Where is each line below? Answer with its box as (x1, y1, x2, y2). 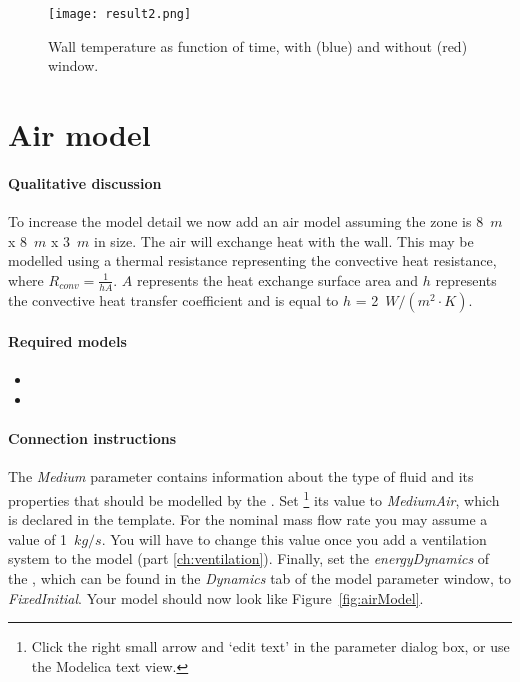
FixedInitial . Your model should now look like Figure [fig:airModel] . (8, 587, 424, 608)
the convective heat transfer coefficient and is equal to (8, 289, 339, 310)
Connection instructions (8, 428, 177, 449)
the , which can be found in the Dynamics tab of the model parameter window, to (8, 568, 511, 589)
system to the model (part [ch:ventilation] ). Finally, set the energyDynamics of (8, 548, 490, 569)
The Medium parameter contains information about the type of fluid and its (8, 466, 474, 487)
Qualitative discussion (8, 172, 162, 193)
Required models (8, 331, 127, 352)
